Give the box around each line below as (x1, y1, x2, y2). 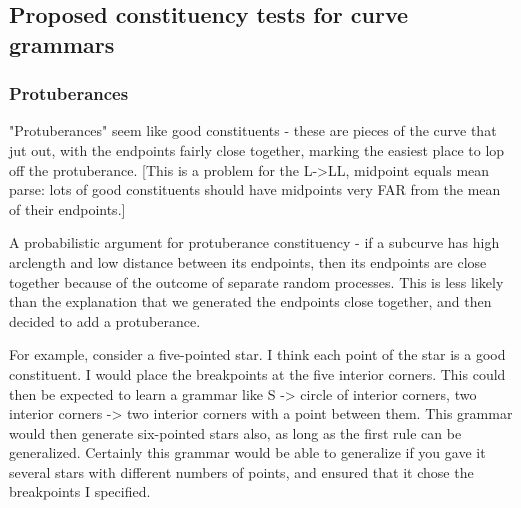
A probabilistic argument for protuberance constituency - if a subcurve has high (9, 232, 500, 253)
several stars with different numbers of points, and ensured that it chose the (9, 461, 474, 482)
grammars (9, 28, 115, 59)
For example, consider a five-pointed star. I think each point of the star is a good (9, 344, 506, 365)
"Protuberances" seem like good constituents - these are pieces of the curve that (9, 120, 497, 141)
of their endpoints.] (9, 198, 126, 219)
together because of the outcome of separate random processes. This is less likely (9, 271, 504, 292)
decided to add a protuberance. (9, 310, 201, 331)
